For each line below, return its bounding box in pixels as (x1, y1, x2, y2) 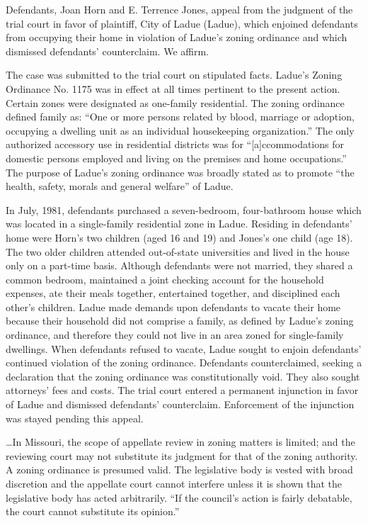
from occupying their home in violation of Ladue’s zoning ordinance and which (6, 30, 347, 45)
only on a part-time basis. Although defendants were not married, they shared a (6, 258, 353, 273)
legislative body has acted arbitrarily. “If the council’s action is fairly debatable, (6, 490, 352, 505)
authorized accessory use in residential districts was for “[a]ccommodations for (6, 137, 344, 152)
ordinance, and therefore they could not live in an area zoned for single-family (6, 327, 344, 342)
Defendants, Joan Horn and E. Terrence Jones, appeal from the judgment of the (6, 2, 353, 16)
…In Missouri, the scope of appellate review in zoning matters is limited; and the (6, 434, 355, 449)
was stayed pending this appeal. (6, 410, 144, 425)
